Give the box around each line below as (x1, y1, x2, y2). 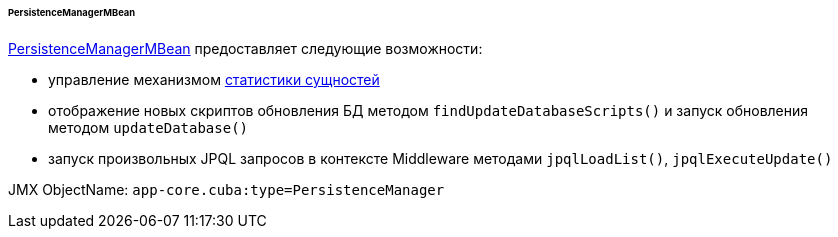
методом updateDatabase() (48, 118, 248, 136)
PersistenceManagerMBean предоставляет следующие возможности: (8, 39, 483, 57)
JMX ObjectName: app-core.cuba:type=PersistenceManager (8, 180, 445, 198)
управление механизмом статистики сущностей (48, 70, 380, 88)
